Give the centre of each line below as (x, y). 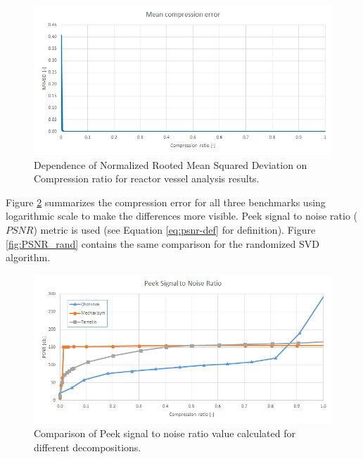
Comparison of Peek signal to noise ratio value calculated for (165, 433)
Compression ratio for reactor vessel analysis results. (147, 178)
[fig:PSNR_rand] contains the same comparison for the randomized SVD (163, 243)
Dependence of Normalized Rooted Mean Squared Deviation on (171, 164)
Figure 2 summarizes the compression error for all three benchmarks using (166, 202)
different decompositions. (88, 447)
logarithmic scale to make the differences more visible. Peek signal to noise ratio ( (181, 216)
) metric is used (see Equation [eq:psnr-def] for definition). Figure (174, 229)
